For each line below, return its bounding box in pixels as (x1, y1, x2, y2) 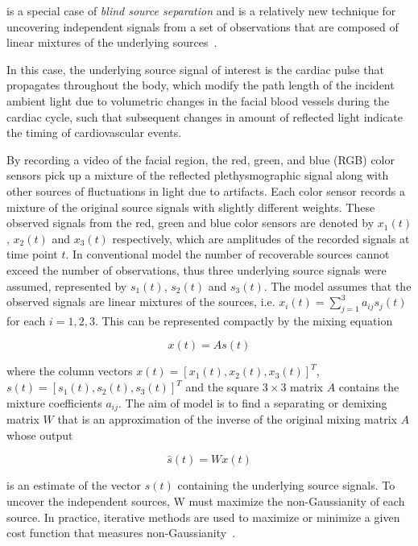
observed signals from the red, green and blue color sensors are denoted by (6, 214, 375, 231)
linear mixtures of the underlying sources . (6, 34, 217, 51)
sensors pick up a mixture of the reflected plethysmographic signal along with (6, 167, 389, 184)
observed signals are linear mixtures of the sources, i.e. (6, 293, 275, 310)
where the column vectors (6, 362, 133, 379)
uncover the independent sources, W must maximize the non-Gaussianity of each (6, 492, 405, 509)
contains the (338, 378, 399, 395)
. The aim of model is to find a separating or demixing (118, 394, 387, 411)
